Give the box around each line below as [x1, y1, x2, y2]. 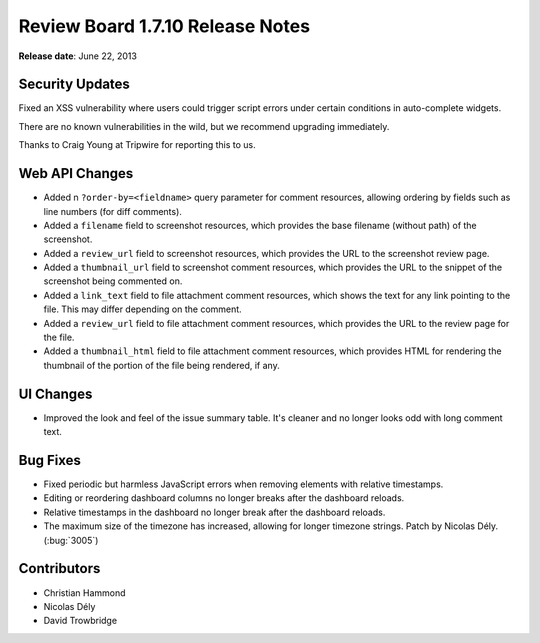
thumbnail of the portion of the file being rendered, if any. [43, 359, 280, 371]
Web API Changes [18, 165, 134, 182]
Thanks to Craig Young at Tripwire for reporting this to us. [18, 139, 256, 151]
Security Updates [18, 76, 130, 93]
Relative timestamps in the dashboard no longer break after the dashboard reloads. [43, 506, 386, 518]
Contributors [18, 560, 101, 577]
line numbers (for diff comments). [43, 205, 182, 217]
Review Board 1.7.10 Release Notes [18, 15, 310, 37]
